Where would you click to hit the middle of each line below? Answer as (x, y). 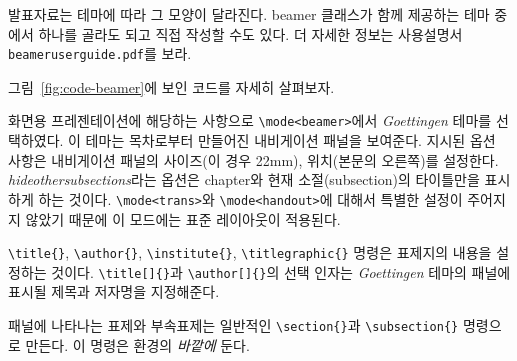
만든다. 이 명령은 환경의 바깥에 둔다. (137, 344)
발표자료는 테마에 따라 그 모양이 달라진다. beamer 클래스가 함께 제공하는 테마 (249, 14)
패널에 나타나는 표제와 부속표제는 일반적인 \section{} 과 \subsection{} (233, 325)
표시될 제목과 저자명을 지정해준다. (114, 291)
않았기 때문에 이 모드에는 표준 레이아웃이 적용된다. (183, 218)
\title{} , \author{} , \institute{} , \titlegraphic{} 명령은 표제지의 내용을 (250, 252)
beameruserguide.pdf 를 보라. (100, 53)
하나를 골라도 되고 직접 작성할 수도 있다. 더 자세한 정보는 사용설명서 (250, 33)
